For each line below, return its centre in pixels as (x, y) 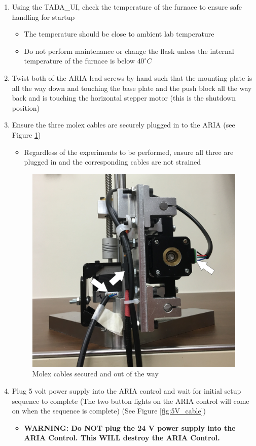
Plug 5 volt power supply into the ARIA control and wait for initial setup (126, 391)
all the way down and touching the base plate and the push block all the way (132, 88)
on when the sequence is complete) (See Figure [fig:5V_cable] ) (109, 411)
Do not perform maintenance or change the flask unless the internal (129, 51)
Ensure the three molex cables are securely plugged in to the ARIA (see (123, 125)
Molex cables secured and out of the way (95, 374)
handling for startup (43, 17)
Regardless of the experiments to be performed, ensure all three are (129, 152)
